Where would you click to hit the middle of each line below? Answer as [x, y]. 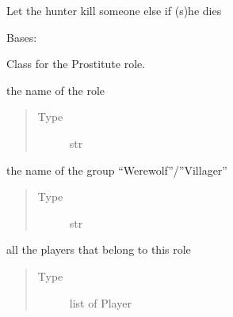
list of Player [100, 302]
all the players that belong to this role [99, 249]
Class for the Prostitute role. [76, 64]
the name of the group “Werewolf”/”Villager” [117, 170]
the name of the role [56, 90]
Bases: [22, 37]
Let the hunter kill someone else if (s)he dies [114, 10]
